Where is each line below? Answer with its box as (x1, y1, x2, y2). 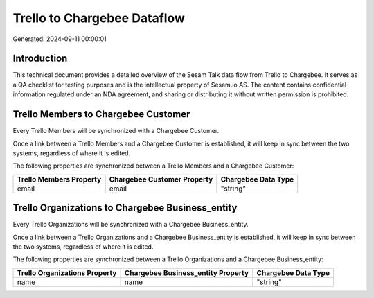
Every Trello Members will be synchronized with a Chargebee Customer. (12, 127, 220, 135)
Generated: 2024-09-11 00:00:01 (12, 35, 107, 43)
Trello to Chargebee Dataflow (12, 10, 185, 26)
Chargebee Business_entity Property (124, 268, 249, 277)
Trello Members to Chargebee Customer (12, 108, 190, 121)
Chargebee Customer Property (109, 174, 213, 184)
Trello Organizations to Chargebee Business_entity (12, 202, 238, 214)
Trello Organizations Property (17, 268, 117, 277)
